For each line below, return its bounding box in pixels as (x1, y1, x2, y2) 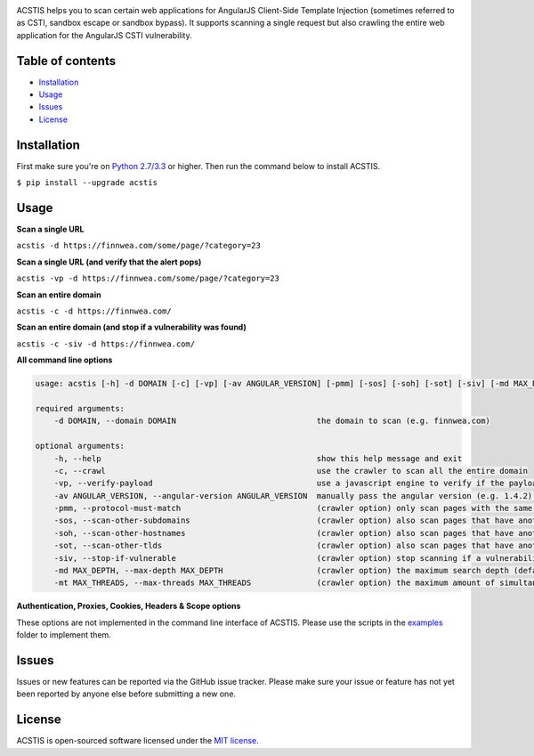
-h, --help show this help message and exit (53, 453, 463, 463)
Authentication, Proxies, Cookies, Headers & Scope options (16, 601, 241, 612)
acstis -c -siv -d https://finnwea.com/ (16, 338, 196, 349)
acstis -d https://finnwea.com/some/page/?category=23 (16, 240, 262, 251)
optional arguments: (35, 441, 125, 451)
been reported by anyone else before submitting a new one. (16, 688, 236, 699)
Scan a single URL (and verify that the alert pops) (16, 256, 202, 267)
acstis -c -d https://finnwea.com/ (16, 306, 173, 316)
